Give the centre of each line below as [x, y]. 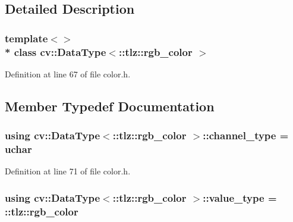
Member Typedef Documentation [110, 106]
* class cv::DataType [56, 51]
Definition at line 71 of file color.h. [68, 171]
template [26, 38]
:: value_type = [240, 197]
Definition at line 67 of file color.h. [68, 74]
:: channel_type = [246, 135]
